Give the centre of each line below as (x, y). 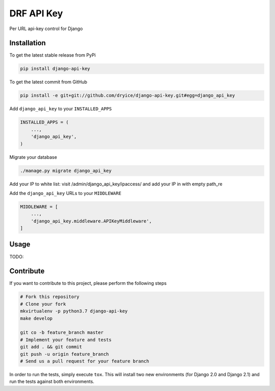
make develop (36, 318)
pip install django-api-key (55, 69)
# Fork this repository (50, 297)
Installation (28, 43)
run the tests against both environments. (52, 382)
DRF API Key (36, 13)
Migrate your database (33, 157)
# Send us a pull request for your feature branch (85, 361)
